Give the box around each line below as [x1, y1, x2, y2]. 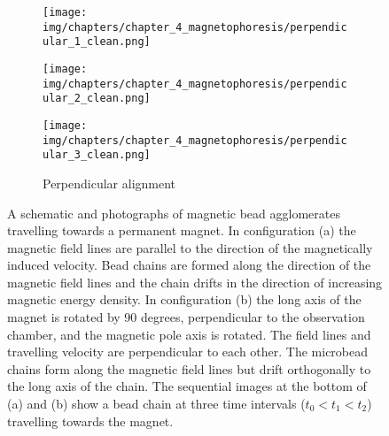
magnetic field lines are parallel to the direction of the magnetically [7, 238, 373, 256]
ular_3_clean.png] [43, 149, 151, 162]
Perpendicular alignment [43, 173, 176, 192]
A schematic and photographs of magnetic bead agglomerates [7, 203, 340, 222]
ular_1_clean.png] [43, 35, 151, 49]
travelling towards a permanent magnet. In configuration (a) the [7, 221, 356, 240]
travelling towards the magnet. [7, 411, 174, 430]
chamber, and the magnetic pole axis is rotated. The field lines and [7, 325, 371, 343]
